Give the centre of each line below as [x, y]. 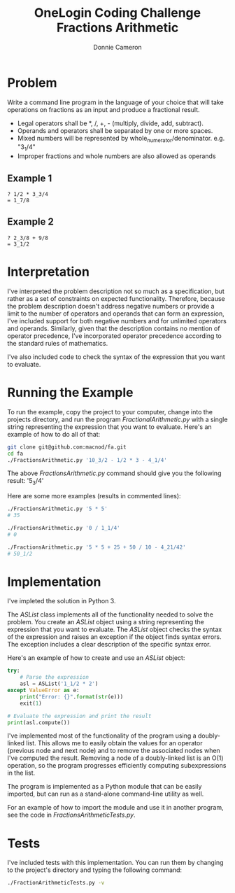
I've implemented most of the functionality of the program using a [102, 736]
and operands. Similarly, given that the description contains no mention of [114, 328]
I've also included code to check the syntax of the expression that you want [116, 357]
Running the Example [71, 393]
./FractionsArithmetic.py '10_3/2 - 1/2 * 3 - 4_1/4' [87, 460]
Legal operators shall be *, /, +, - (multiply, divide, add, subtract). [111, 123]
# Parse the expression [55, 677]
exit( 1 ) [31, 703]
